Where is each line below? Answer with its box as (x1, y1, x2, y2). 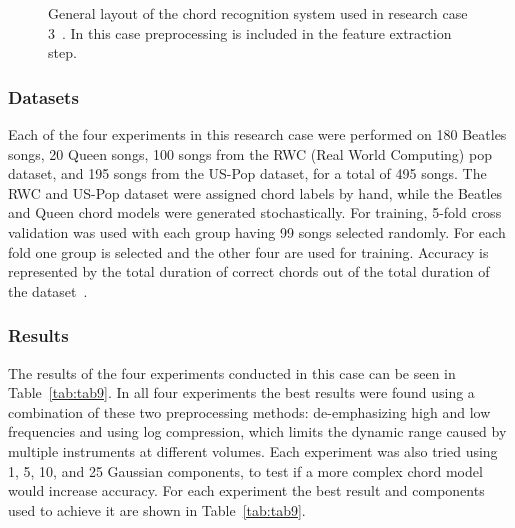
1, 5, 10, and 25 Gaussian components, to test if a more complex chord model (8, 460, 483, 481)
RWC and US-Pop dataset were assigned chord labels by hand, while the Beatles (8, 182, 503, 203)
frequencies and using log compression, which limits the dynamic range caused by (8, 421, 507, 442)
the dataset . (8, 280, 88, 301)
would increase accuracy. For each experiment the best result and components (8, 480, 485, 501)
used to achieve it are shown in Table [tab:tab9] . (8, 499, 306, 520)
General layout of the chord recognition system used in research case (48, 3, 468, 23)
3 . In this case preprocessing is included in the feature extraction (48, 22, 452, 43)
